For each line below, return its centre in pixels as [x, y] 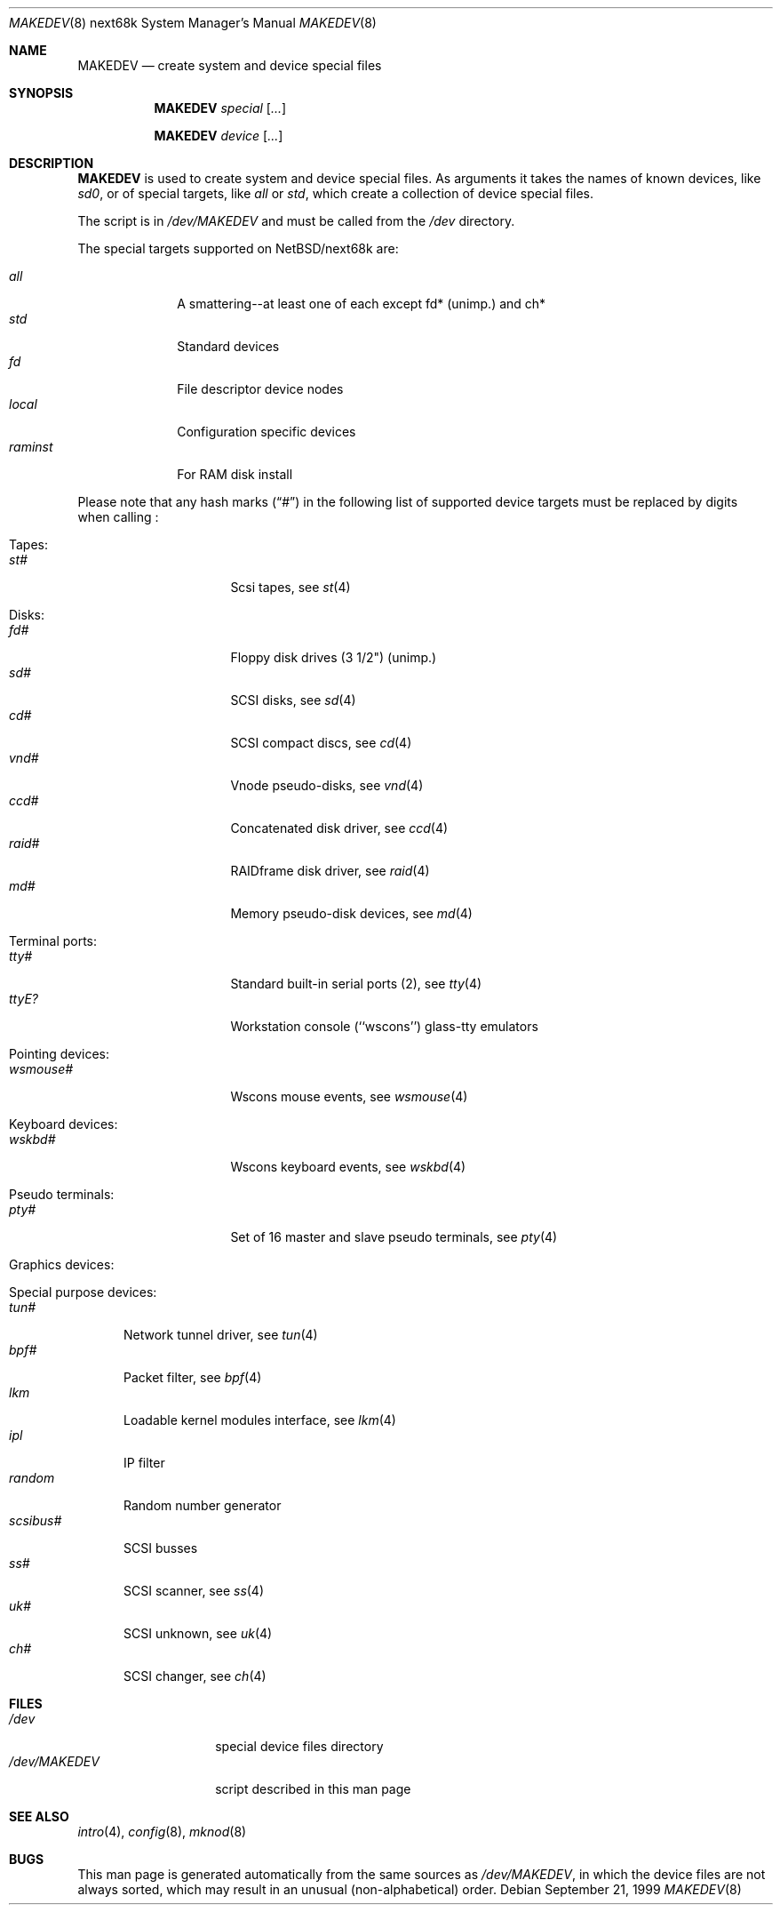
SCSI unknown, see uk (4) [198, 1633]
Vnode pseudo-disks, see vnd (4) [327, 785]
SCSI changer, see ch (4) [195, 1676]
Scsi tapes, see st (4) [291, 587]
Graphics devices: [62, 1264]
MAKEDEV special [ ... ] [220, 108]
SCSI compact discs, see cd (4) [321, 743]
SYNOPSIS [41, 93]
